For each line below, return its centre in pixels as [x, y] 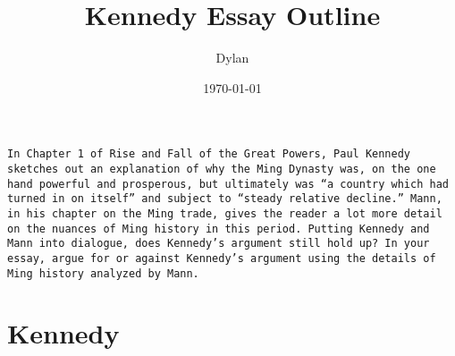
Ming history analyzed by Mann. [103, 273]
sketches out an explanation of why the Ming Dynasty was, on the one [222, 169]
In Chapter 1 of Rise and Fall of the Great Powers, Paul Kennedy [209, 154]
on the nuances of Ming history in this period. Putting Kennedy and [219, 229]
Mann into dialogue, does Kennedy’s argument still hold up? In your [219, 244]
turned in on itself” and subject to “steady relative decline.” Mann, [225, 199]
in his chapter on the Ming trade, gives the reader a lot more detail [225, 213]
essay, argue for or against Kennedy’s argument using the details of [222, 258]
